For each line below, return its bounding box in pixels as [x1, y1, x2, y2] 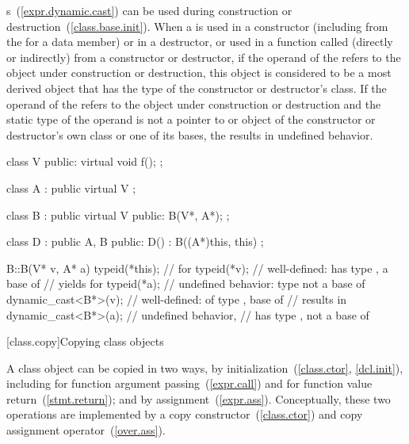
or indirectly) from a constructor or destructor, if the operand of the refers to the [6, 48, 401, 65]
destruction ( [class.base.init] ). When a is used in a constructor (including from [6, 17, 388, 34]
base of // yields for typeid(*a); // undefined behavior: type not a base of [6, 275, 365, 292]
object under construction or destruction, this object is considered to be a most [6, 64, 392, 81]
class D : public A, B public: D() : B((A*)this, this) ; [6, 233, 264, 250]
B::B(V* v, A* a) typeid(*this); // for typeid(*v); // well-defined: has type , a [6, 259, 388, 276]
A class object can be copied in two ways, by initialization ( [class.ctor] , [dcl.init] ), [6, 359, 403, 376]
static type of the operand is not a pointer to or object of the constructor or [6, 111, 376, 128]
